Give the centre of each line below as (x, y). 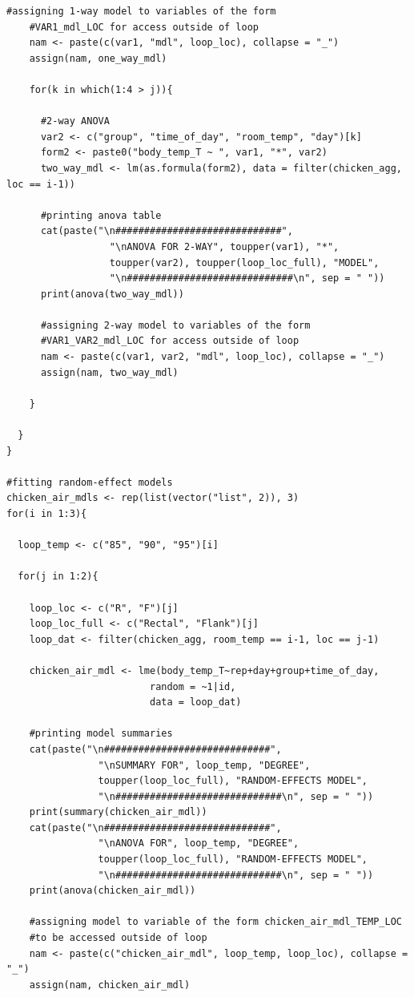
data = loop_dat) (195, 702)
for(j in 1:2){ (58, 577)
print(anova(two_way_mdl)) (112, 294)
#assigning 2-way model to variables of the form (175, 325)
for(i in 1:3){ (47, 514)
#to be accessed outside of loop (118, 938)
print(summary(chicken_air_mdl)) (118, 812)
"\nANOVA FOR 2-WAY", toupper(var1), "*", (224, 246)
